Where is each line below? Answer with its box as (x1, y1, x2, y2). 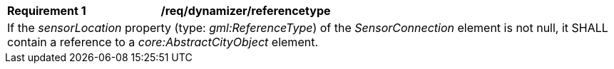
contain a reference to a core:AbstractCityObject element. (7, 35, 318, 49)
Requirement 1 (7, 4, 86, 18)
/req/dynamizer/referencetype (160, 4, 331, 18)
